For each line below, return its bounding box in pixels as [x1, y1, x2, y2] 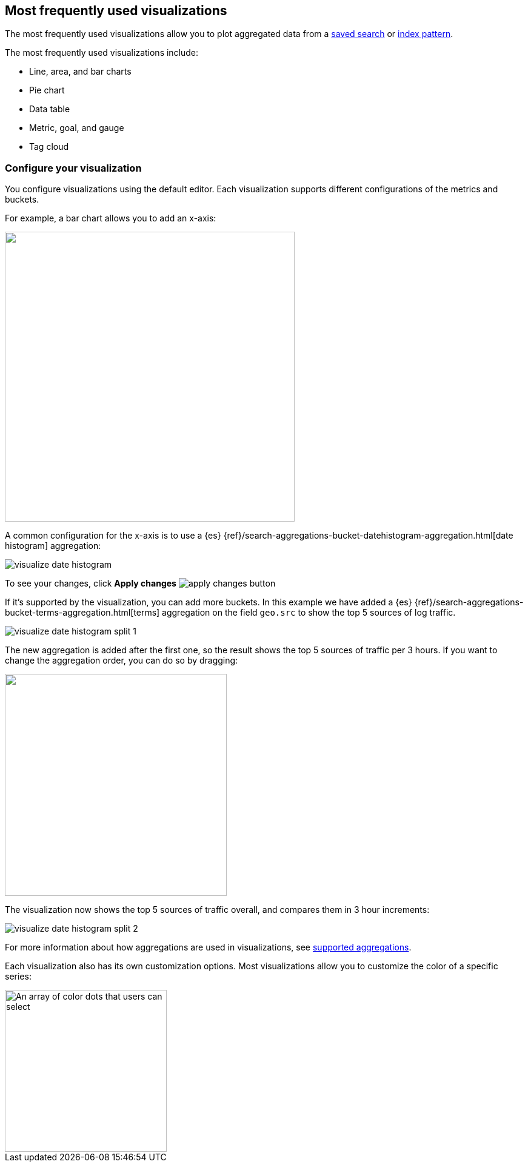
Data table [29, 104, 70, 115]
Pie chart [29, 85, 65, 96]
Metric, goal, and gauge [29, 123, 124, 133]
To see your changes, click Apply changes [5, 578, 176, 589]
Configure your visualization [5, 161, 142, 174]
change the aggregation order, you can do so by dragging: [5, 655, 238, 666]
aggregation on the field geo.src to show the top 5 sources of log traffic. [162, 607, 456, 618]
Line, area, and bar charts [29, 66, 132, 77]
